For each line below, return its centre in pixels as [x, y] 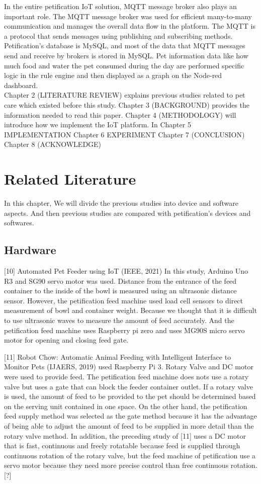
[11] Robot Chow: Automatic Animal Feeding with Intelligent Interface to [118, 356]
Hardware [30, 250]
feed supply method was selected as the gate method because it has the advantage [130, 416]
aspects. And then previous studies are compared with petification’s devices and [127, 213]
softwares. [19, 223]
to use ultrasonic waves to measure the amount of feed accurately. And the [119, 320]
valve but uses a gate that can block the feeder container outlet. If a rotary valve [128, 386]
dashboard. [21, 85]
